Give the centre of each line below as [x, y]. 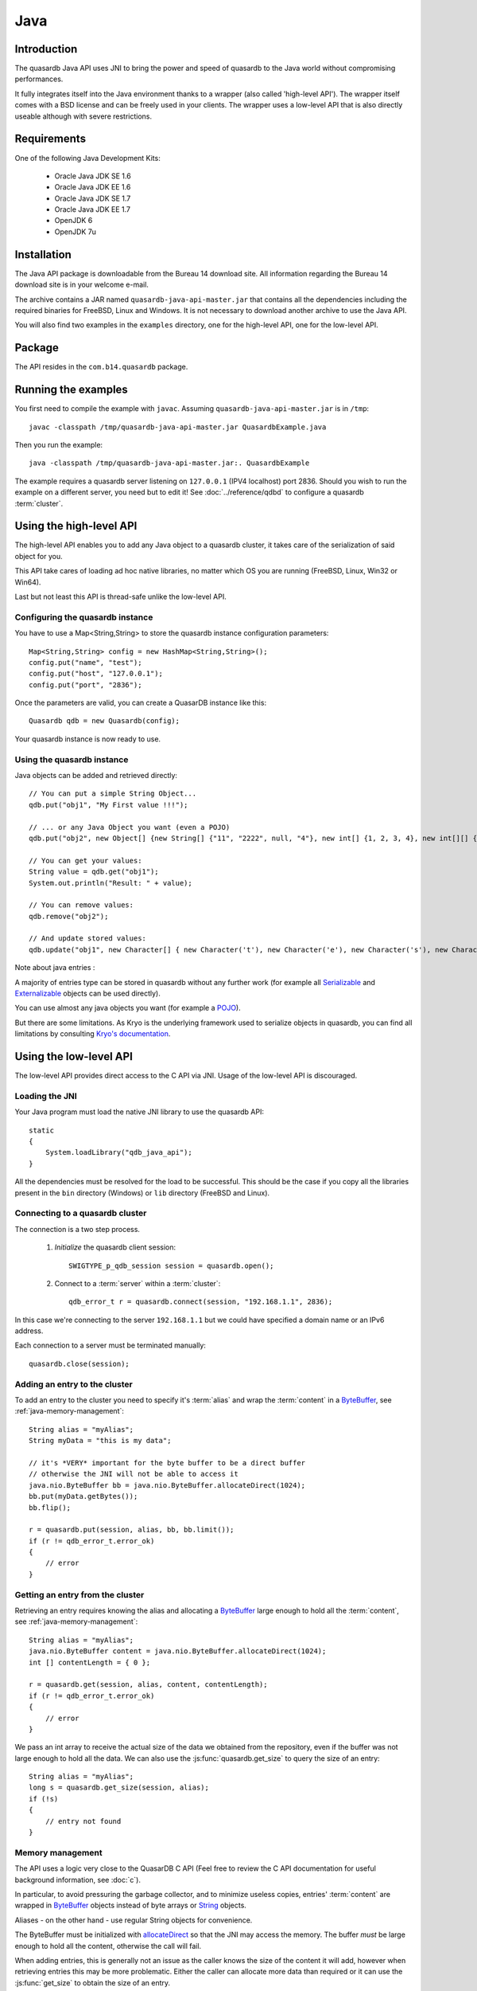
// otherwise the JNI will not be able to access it [134, 1474]
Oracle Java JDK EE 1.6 [93, 187]
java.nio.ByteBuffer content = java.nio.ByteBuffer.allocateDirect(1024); [178, 1651]
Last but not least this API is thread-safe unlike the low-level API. [120, 597]
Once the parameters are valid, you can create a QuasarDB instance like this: [140, 703]
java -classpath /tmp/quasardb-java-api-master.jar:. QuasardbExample [169, 463]
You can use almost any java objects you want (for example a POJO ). [128, 1008]
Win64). [28, 582]
